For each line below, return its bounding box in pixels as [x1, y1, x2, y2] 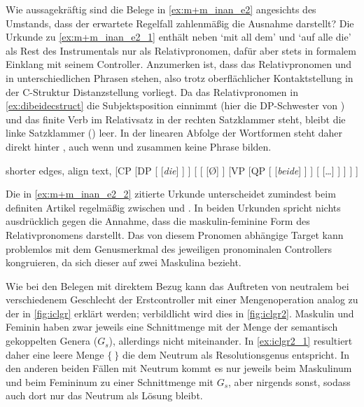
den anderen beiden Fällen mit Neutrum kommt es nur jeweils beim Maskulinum [6, 361, 352, 375]
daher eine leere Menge [6, 347, 104, 361]
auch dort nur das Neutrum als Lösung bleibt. [6, 388, 203, 403]
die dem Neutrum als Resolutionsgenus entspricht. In [122, 347, 350, 361]
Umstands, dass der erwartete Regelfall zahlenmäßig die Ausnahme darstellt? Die [6, 15, 354, 30]
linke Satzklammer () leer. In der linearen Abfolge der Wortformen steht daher [6, 125, 343, 140]
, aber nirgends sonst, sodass [228, 374, 351, 389]
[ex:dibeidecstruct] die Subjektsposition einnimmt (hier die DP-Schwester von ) [6, 98, 345, 113]
